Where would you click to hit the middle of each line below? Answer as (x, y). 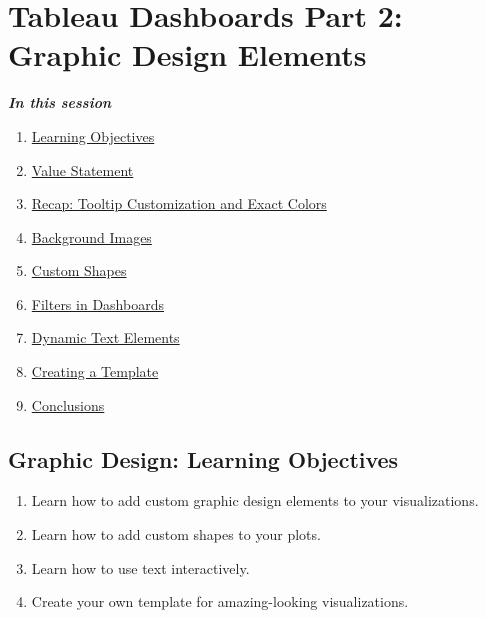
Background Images (91, 236)
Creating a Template (95, 371)
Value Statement (82, 169)
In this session (60, 102)
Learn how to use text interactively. (140, 567)
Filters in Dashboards (97, 303)
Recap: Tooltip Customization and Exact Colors (179, 203)
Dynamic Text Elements (105, 337)
